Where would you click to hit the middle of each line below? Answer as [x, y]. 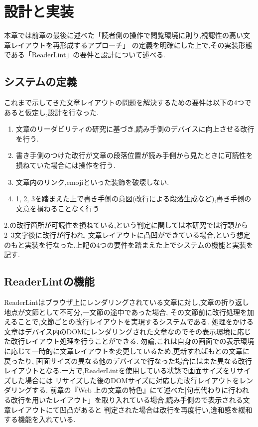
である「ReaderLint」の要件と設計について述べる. [85, 55]
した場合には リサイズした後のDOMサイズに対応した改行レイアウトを [125, 380]
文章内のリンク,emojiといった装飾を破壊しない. [92, 182]
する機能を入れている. [40, 419]
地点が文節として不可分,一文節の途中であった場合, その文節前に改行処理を [126, 312]
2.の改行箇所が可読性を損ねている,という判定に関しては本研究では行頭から [126, 225]
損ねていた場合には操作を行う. [65, 165]
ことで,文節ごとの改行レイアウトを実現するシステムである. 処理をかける [135, 322]
